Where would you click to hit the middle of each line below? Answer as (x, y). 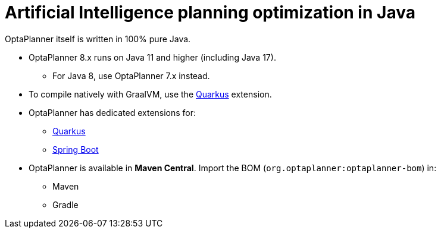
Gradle (65, 204)
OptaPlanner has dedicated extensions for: (112, 112)
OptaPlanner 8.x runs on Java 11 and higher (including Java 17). (152, 57)
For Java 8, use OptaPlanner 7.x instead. (131, 75)
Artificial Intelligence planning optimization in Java (210, 12)
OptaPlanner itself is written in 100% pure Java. (98, 39)
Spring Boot (76, 149)
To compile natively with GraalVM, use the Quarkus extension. (150, 94)
